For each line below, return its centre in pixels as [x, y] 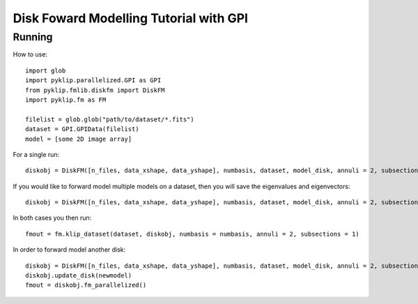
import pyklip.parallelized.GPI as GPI [93, 81]
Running [33, 37]
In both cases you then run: [52, 218]
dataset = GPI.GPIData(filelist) [82, 129]
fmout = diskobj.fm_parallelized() [86, 285]
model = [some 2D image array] [79, 139]
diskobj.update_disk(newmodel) [79, 276]
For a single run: [36, 154]
